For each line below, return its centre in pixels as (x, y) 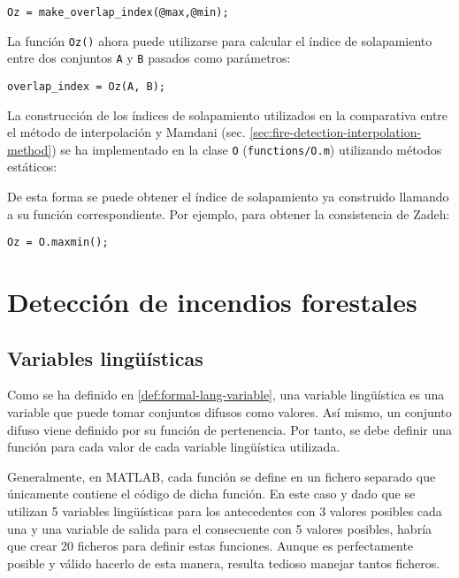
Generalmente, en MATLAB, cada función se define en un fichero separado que (222, 476)
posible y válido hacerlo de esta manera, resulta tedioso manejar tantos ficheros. (224, 563)
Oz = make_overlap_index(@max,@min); (118, 12)
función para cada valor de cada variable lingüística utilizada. (174, 447)
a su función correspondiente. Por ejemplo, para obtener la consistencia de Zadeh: (229, 213)
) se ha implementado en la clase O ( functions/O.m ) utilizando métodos (247, 149)
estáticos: (32, 167)
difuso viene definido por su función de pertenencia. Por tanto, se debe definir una (230, 429)
